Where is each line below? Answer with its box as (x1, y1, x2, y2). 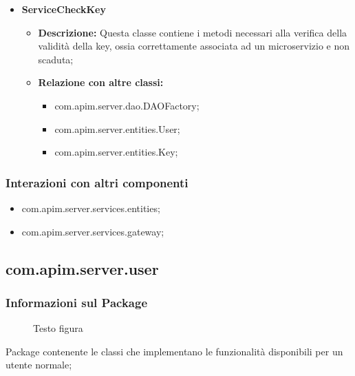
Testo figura (33, 321, 83, 335)
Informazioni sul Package (6, 293, 148, 311)
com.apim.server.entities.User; (54, 121, 180, 136)
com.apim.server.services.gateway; (21, 224, 164, 238)
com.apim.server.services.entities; (21, 200, 160, 215)
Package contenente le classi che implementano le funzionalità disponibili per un (6, 344, 343, 358)
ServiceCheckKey (21, 2, 106, 16)
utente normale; (6, 357, 72, 372)
